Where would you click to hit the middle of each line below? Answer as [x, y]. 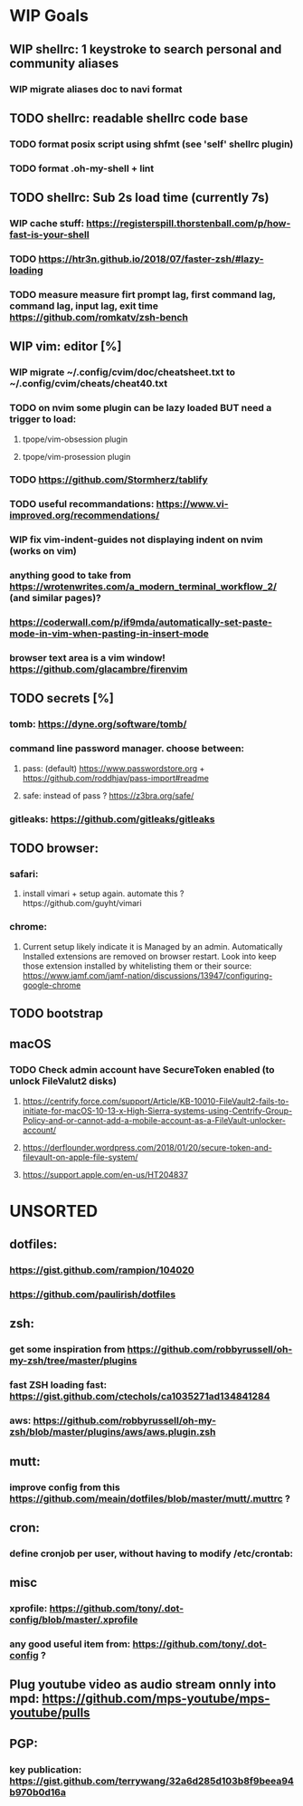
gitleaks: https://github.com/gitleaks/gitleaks [112, 818]
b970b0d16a [38, 1792]
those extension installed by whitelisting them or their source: [137, 966]
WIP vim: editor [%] [66, 346]
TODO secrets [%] [62, 698]
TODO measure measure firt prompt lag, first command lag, [142, 294]
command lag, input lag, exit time [84, 306]
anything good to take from [70, 576]
